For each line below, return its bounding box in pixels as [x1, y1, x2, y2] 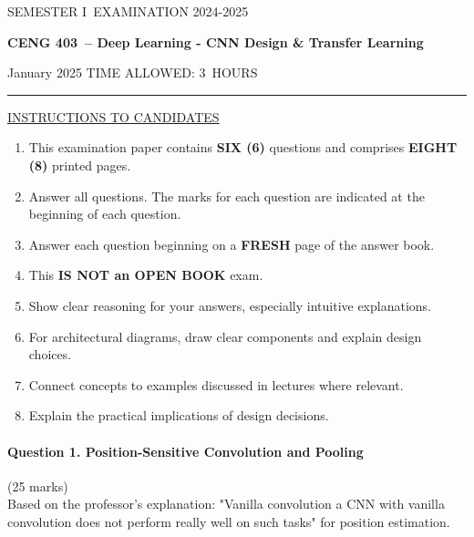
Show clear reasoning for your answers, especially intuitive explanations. [28, 295, 432, 315]
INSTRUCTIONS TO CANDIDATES [7, 107, 220, 126]
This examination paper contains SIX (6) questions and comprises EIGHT [28, 138, 458, 157]
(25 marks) [7, 476, 68, 495]
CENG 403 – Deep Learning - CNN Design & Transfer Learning [7, 32, 424, 51]
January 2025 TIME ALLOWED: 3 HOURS [7, 63, 258, 82]
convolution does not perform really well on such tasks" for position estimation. [7, 511, 450, 531]
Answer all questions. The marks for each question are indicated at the [28, 186, 425, 205]
